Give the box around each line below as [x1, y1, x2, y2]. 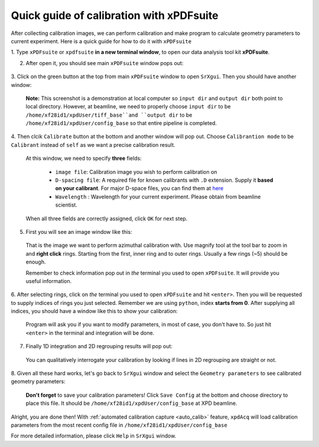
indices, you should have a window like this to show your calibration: [11, 308, 178, 315]
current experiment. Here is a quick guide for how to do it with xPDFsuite [11, 37, 192, 44]
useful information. [25, 277, 72, 284]
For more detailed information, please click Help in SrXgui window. [11, 432, 177, 439]
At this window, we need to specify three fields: [25, 155, 142, 162]
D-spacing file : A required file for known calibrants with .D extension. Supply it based [55, 176, 274, 184]
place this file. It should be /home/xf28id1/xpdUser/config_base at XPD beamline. [25, 400, 237, 407]
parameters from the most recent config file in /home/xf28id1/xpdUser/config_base [11, 422, 227, 429]
